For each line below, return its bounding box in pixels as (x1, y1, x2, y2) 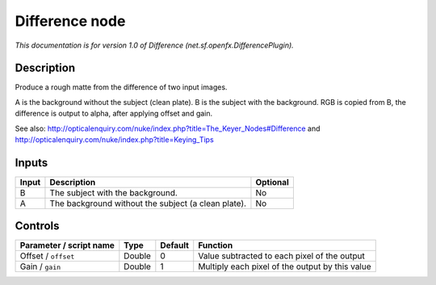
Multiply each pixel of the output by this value (198, 261, 371, 272)
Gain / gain (19, 261, 61, 272)
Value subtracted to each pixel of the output (198, 250, 365, 262)
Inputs (15, 156, 48, 170)
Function (198, 240, 233, 251)
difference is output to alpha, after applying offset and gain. (15, 109, 213, 119)
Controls (15, 219, 60, 233)
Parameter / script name (19, 240, 115, 251)
